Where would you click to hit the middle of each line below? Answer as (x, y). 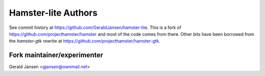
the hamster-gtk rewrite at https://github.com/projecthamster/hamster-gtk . (85, 41)
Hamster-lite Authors (53, 13)
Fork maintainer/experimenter (56, 55)
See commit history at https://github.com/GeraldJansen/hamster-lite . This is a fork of (95, 27)
